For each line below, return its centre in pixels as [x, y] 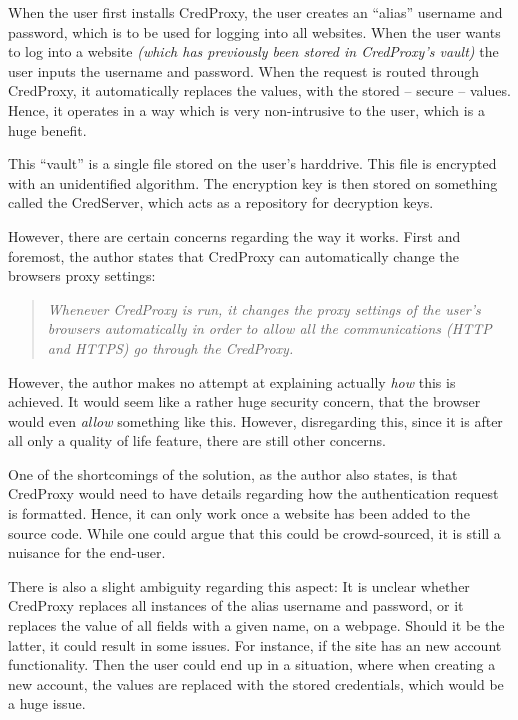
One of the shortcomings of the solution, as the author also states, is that [233, 473]
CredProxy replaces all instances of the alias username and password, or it [236, 605]
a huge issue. [47, 703]
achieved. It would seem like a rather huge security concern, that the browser [244, 401]
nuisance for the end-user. [87, 552]
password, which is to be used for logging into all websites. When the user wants [254, 31]
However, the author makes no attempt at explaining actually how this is [232, 381]
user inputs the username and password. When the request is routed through [243, 70]
